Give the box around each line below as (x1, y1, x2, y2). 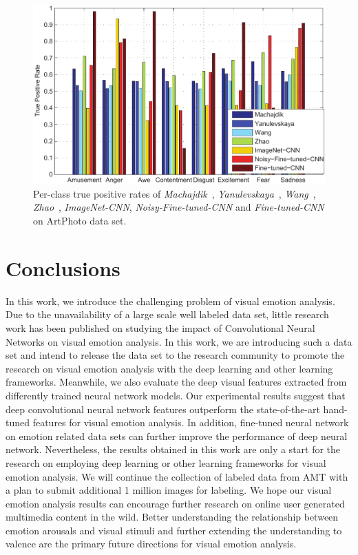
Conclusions (6, 253, 120, 282)
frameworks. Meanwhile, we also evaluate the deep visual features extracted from (6, 375, 347, 389)
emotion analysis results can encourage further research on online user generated (6, 496, 345, 510)
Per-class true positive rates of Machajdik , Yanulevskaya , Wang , (33, 186, 316, 200)
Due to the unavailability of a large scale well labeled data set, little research (6, 307, 329, 322)
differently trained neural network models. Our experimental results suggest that (6, 388, 346, 402)
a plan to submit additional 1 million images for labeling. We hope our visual (6, 483, 332, 497)
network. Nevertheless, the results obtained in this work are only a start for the (6, 442, 341, 457)
